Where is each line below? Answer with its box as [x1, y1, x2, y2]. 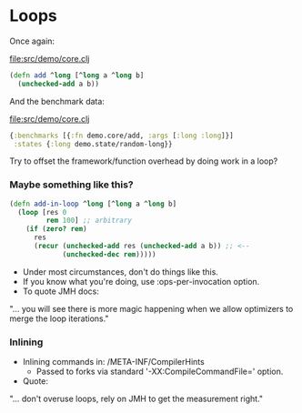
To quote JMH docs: [22, 286, 100, 297]
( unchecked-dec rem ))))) [62, 249, 156, 259]
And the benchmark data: [9, 96, 105, 106]
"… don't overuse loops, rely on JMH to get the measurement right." [9, 393, 264, 405]
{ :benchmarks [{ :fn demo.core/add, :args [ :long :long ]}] [9, 131, 234, 140]
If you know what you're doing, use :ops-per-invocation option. [22, 276, 260, 287]
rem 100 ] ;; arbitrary [45, 216, 132, 226]
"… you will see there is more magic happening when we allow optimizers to [9, 303, 294, 314]
